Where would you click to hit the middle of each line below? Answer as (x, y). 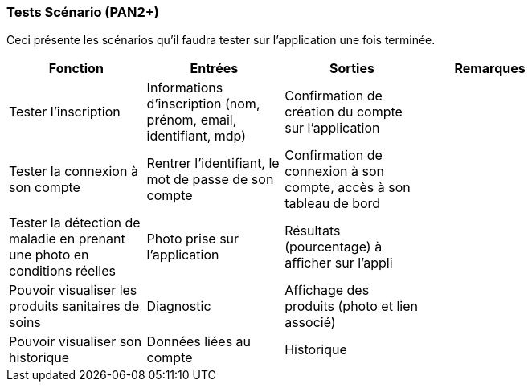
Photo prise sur (193, 239)
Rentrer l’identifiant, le (213, 163)
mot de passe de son (210, 180)
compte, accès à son (348, 188)
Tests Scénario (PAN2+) (83, 12)
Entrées (214, 69)
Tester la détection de (75, 223)
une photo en (49, 255)
